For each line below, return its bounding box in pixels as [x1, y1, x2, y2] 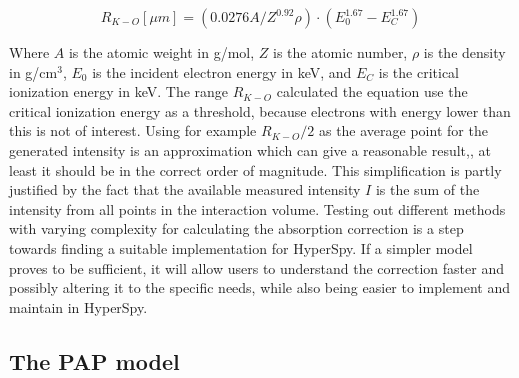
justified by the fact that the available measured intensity [9, 179, 361, 200]
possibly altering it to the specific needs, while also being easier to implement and [9, 277, 511, 298]
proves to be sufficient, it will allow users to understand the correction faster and [9, 257, 504, 278]
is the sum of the [375, 179, 480, 200]
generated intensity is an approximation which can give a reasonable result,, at [9, 139, 491, 160]
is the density [423, 42, 506, 62]
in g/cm [9, 61, 58, 82]
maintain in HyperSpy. [9, 296, 148, 317]
